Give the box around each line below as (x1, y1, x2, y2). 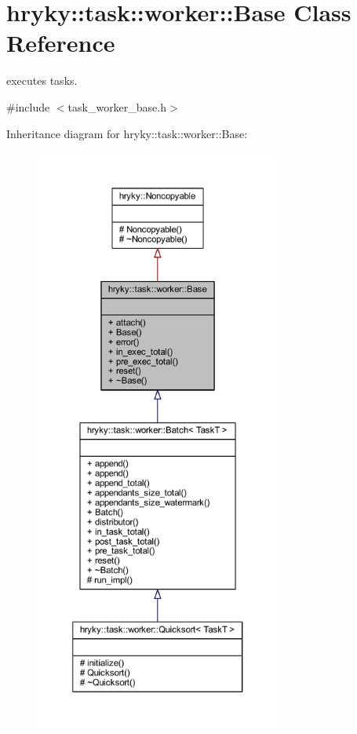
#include (6, 98, 50, 115)
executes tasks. (6, 72, 78, 89)
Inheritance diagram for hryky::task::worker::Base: (6, 125, 248, 141)
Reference (6, 27, 115, 59)
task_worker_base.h (67, 98, 167, 115)
